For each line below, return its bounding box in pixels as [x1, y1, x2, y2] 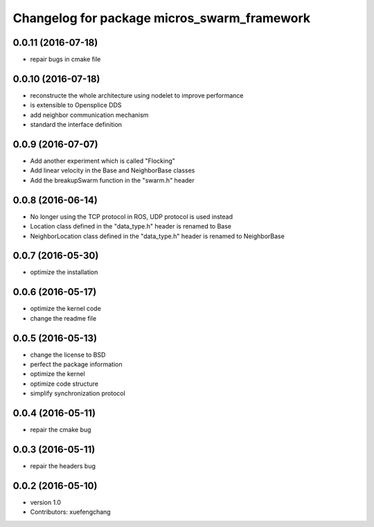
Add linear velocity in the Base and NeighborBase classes [30, 166, 195, 175]
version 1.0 [30, 498, 62, 506]
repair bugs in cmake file [30, 55, 101, 64]
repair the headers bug [30, 462, 96, 470]
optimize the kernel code [30, 305, 102, 313]
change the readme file [30, 314, 97, 322]
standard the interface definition [30, 120, 123, 129]
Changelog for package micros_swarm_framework [12, 10, 311, 26]
